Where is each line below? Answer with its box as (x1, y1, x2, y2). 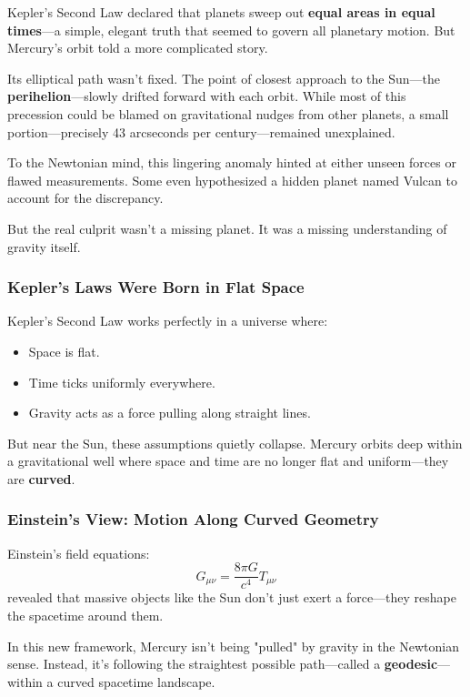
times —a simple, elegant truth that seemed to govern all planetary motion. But (7, 20, 455, 39)
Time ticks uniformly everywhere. (28, 372, 215, 391)
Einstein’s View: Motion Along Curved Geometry (7, 508, 379, 530)
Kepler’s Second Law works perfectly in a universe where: (7, 311, 328, 330)
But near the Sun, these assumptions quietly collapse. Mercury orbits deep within (7, 433, 463, 452)
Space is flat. (28, 341, 100, 360)
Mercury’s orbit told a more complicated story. (7, 38, 268, 57)
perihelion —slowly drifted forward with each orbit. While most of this (7, 86, 406, 106)
